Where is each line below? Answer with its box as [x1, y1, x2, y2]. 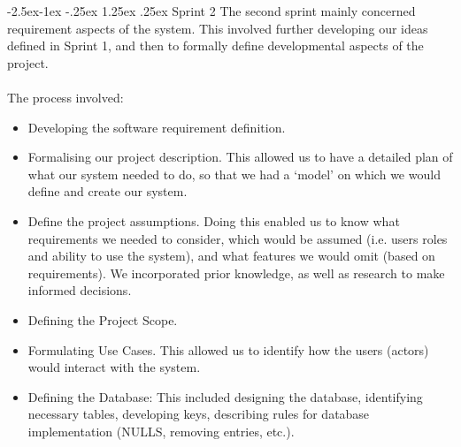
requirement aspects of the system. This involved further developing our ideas [7, 19, 428, 37]
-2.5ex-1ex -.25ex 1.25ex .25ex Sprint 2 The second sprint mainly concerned [7, 2, 416, 19]
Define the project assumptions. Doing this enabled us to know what [27, 211, 400, 230]
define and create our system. [27, 182, 188, 201]
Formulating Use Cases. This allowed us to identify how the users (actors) [27, 340, 429, 359]
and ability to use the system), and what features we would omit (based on [27, 246, 435, 265]
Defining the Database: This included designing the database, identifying [27, 387, 423, 405]
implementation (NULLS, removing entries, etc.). [27, 421, 295, 440]
